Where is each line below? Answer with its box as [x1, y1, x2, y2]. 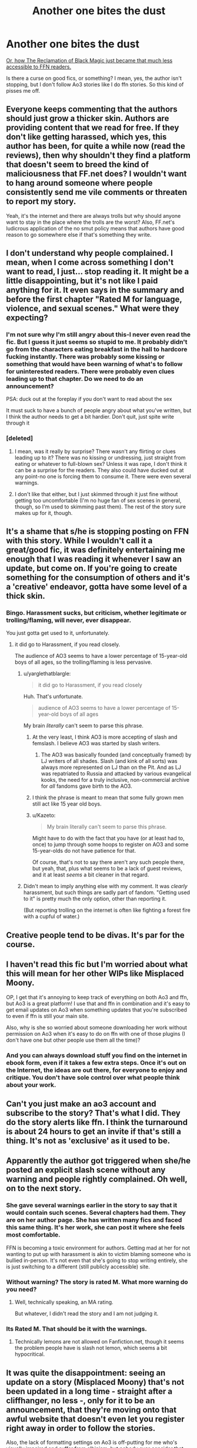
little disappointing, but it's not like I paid [6, 276, 158, 286]
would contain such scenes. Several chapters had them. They [6, 1209, 186, 1217]
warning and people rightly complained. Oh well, [6, 1174, 188, 1185]
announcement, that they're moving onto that [6, 1404, 177, 1415]
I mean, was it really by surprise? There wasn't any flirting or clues [14, 448, 176, 455]
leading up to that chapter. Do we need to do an [6, 375, 143, 383]
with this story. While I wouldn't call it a [6, 536, 153, 546]
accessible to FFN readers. [6, 63, 72, 70]
